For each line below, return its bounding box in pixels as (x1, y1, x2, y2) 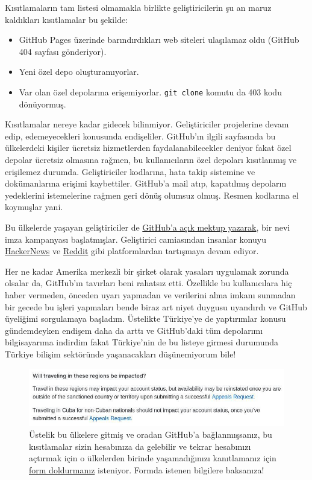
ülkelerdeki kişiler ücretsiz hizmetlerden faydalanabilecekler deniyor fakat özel (5, 141, 292, 154)
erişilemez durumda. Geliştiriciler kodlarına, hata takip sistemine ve (5, 165, 255, 178)
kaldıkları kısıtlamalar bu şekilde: (5, 13, 128, 25)
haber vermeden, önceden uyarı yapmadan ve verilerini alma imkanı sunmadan (5, 288, 296, 301)
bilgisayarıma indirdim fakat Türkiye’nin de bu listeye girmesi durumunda (5, 336, 279, 348)
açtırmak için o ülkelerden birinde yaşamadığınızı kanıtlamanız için (29, 452, 276, 464)
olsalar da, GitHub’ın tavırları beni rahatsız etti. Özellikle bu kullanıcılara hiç (5, 277, 292, 289)
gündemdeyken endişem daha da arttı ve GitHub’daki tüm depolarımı (5, 324, 263, 336)
